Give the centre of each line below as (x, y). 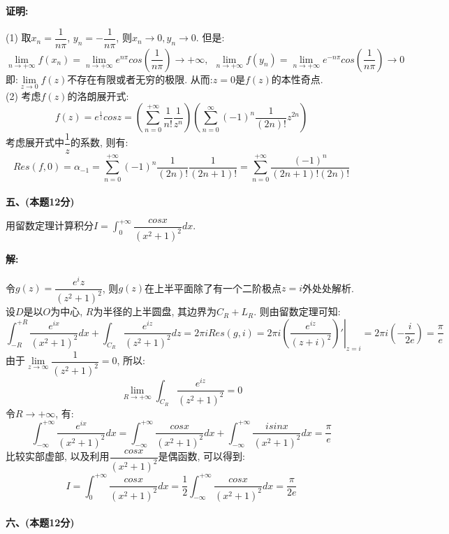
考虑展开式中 (35, 142)
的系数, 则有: (100, 142)
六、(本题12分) (40, 522)
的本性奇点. (297, 79)
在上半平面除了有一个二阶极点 (213, 288)
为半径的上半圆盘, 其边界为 (155, 311)
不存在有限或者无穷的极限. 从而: (140, 79)
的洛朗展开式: (98, 95)
